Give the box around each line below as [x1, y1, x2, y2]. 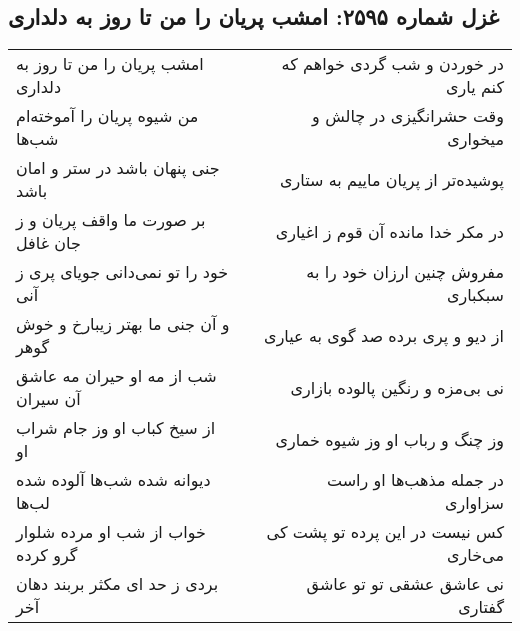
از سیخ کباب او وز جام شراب [16, 416, 216, 440]
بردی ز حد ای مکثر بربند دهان [16, 572, 219, 596]
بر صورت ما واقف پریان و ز [16, 208, 206, 232]
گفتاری [458, 595, 504, 619]
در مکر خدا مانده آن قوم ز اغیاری [275, 219, 504, 243]
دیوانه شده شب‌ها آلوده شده [16, 468, 211, 492]
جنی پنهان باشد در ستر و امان [16, 156, 220, 180]
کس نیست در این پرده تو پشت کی [266, 520, 504, 544]
